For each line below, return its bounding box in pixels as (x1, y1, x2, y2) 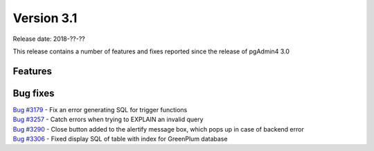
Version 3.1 (12, 10, 78, 26)
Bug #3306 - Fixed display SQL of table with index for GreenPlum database (12, 135, 228, 143)
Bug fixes (12, 87, 55, 99)
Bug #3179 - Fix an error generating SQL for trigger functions (12, 105, 188, 114)
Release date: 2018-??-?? (12, 35, 86, 43)
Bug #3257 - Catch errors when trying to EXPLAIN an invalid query (12, 115, 204, 124)
